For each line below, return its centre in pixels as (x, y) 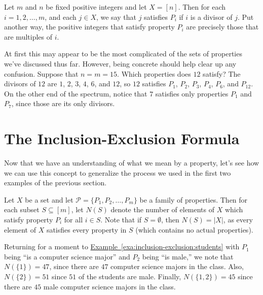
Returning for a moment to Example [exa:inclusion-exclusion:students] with (122, 247)
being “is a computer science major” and (67, 256)
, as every (238, 220)
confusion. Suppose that (41, 73)
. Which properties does (154, 73)
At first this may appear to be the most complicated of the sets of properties (123, 54)
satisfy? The (222, 73)
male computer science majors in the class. (109, 286)
